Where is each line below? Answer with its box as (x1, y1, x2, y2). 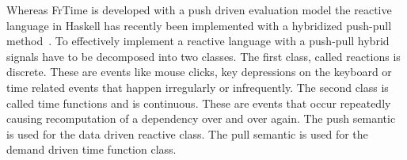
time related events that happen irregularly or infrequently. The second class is (6, 78, 389, 95)
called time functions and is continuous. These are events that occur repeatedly (6, 94, 391, 111)
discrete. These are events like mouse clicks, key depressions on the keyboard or (6, 63, 392, 80)
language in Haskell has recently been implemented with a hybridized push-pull (6, 17, 392, 33)
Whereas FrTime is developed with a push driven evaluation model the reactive (6, 2, 392, 17)
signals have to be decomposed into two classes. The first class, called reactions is (6, 48, 401, 64)
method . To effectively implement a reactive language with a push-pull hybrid (6, 32, 390, 49)
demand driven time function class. (6, 141, 177, 158)
